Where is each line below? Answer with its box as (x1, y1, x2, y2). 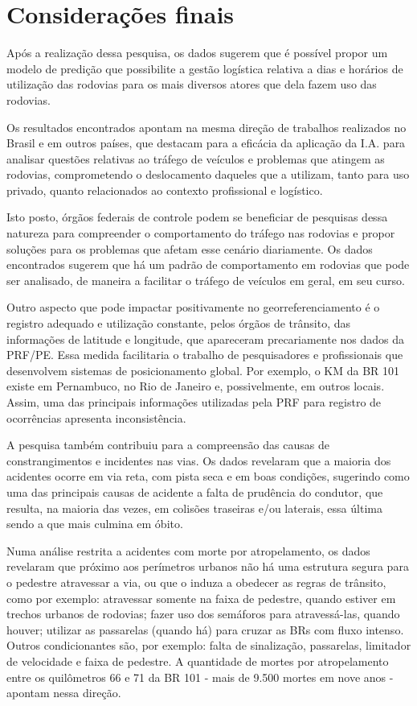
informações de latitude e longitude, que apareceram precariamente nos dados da (6, 330, 405, 347)
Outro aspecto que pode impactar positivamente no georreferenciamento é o (6, 299, 380, 316)
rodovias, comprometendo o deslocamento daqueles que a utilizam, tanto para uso (6, 166, 410, 183)
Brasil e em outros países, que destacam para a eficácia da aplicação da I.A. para (6, 134, 406, 151)
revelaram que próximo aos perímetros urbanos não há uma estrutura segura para (6, 558, 409, 575)
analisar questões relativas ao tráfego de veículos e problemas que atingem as (6, 150, 385, 167)
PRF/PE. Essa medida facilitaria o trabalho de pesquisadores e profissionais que (6, 346, 403, 363)
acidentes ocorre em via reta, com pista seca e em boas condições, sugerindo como (6, 468, 410, 485)
